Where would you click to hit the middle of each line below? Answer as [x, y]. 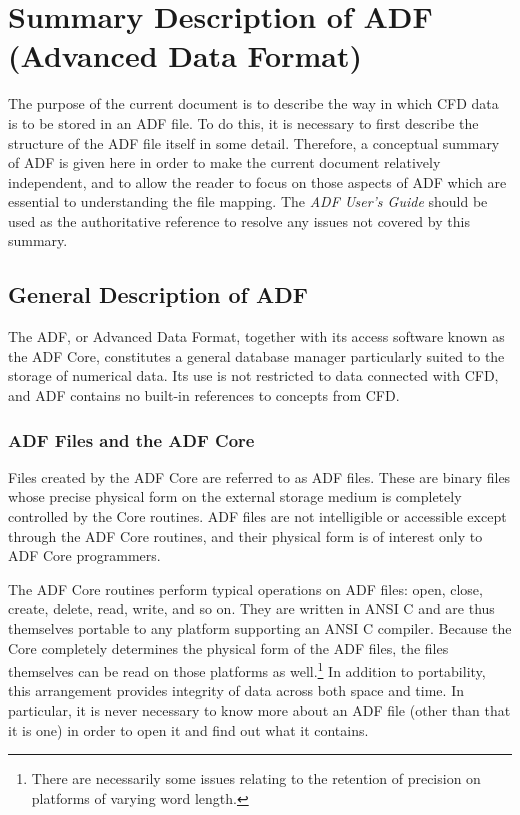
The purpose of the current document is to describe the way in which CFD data [253, 103]
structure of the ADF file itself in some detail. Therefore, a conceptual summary [254, 142]
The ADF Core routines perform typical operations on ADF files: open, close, [245, 588]
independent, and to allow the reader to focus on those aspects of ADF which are [257, 181]
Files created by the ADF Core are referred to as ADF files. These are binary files [259, 476]
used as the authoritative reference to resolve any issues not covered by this [239, 220]
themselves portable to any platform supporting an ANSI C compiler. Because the [260, 628]
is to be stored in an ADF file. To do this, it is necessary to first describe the [243, 122]
